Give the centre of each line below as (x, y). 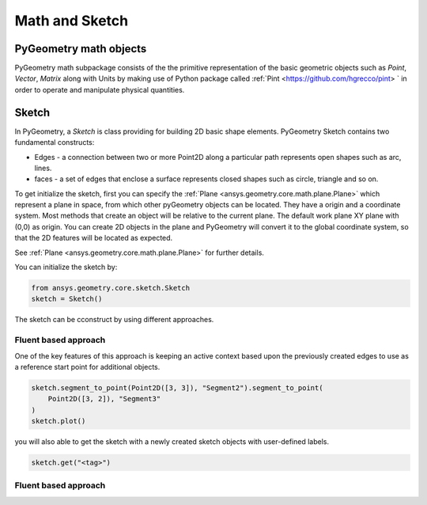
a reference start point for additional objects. (87, 366)
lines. (43, 168)
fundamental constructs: (55, 142)
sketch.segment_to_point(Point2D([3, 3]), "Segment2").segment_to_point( (177, 387)
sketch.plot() (59, 421)
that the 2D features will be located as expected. (94, 238)
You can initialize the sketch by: (66, 267)
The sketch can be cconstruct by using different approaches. (114, 320)
